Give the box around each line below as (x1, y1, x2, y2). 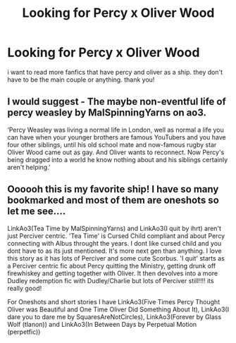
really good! (7, 284, 42, 292)
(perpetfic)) (7, 328, 41, 336)
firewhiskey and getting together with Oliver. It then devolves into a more (7, 269, 218, 277)
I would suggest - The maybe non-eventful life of (7, 96, 227, 108)
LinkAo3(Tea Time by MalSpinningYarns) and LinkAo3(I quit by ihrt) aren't (7, 224, 222, 232)
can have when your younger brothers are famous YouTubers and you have (7, 132, 227, 142)
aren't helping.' (7, 163, 51, 171)
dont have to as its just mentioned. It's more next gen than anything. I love (7, 247, 222, 255)
